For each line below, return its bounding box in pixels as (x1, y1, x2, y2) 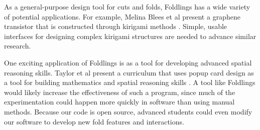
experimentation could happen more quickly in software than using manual (4, 96, 235, 107)
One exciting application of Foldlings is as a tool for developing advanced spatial (4, 57, 252, 67)
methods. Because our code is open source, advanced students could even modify (4, 106, 252, 116)
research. (4, 40, 31, 51)
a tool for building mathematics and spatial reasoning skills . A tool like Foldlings (4, 77, 255, 87)
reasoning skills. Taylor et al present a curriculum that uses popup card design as (4, 67, 254, 77)
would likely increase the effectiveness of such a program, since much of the (4, 86, 235, 97)
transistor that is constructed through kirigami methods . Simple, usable (4, 21, 227, 31)
